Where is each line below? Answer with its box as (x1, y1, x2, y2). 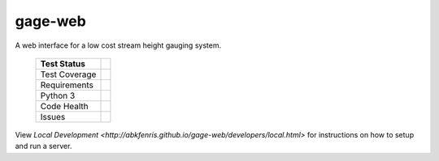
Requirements (40, 79, 93, 91)
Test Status (40, 57, 85, 69)
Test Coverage (40, 69, 97, 80)
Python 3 (40, 90, 76, 101)
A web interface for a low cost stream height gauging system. (15, 40, 222, 50)
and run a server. (15, 142, 72, 151)
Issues (40, 111, 66, 122)
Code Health (40, 100, 89, 112)
